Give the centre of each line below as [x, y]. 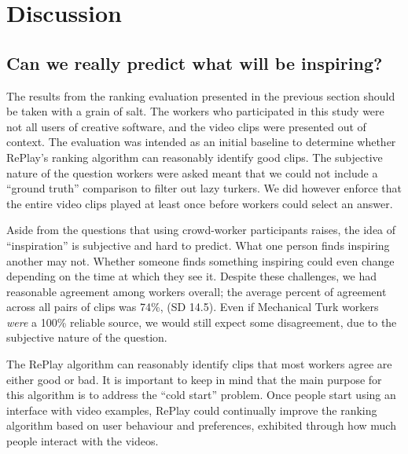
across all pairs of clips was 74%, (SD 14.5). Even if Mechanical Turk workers [193, 307]
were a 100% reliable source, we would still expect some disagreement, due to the [202, 322]
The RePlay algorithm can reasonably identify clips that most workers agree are [199, 364]
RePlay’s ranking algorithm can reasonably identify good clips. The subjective [195, 157]
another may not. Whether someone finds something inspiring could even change [200, 260]
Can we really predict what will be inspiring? [195, 62]
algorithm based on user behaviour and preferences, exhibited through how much [201, 425]
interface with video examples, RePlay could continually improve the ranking [192, 410]
